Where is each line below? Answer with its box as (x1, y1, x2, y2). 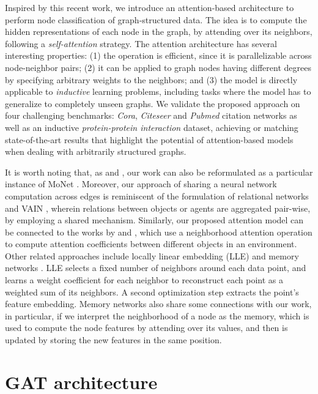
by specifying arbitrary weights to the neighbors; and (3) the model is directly (5, 73, 298, 86)
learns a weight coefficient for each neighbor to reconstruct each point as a (5, 273, 283, 286)
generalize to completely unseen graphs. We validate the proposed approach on (5, 97, 300, 110)
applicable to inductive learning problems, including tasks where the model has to (5, 85, 311, 98)
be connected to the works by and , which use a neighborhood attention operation (5, 225, 312, 238)
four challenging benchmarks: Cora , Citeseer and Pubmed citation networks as (5, 109, 297, 122)
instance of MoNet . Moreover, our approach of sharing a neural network (5, 177, 277, 190)
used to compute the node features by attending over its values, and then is (5, 321, 288, 334)
